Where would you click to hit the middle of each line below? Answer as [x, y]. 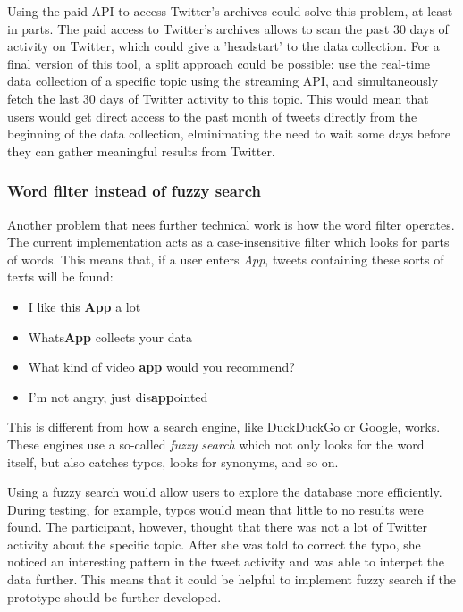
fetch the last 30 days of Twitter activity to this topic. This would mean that [218, 98]
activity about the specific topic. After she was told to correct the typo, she [214, 544]
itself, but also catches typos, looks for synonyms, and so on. [173, 461]
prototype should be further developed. [114, 596]
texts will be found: [60, 277]
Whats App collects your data [110, 336]
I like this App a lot [84, 306]
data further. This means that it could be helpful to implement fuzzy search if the [232, 579]
